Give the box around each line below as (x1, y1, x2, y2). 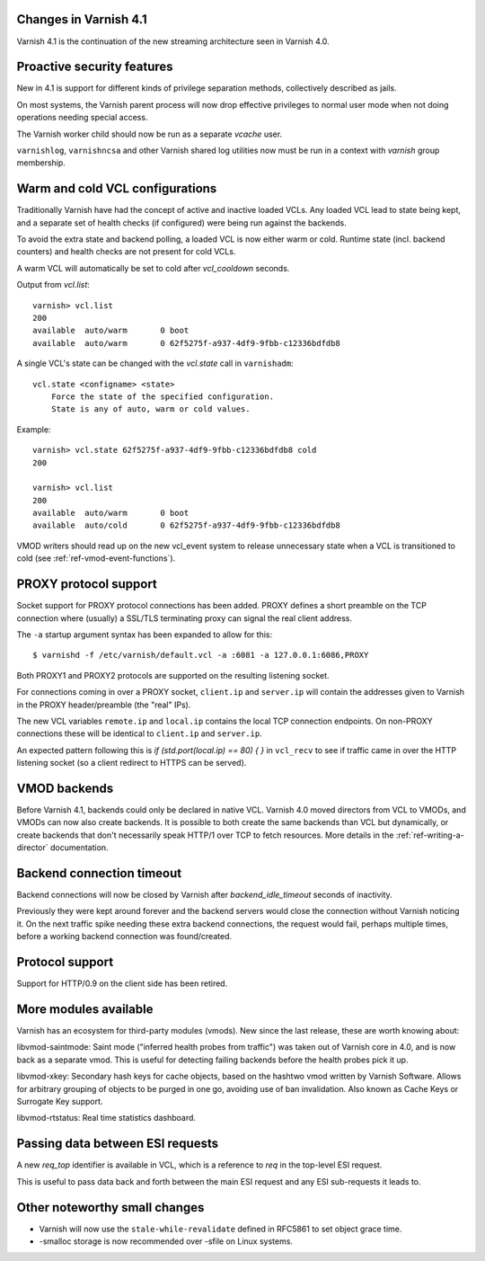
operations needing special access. (16, 112, 148, 123)
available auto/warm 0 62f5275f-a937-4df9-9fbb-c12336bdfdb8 (32, 338, 340, 348)
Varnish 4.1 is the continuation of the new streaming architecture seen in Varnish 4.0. (16, 36, 330, 47)
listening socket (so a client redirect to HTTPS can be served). (16, 758, 247, 768)
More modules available (16, 1001, 154, 1017)
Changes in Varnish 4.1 (16, 12, 147, 27)
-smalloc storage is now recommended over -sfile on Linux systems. (39, 1236, 294, 1247)
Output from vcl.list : (16, 280, 90, 290)
